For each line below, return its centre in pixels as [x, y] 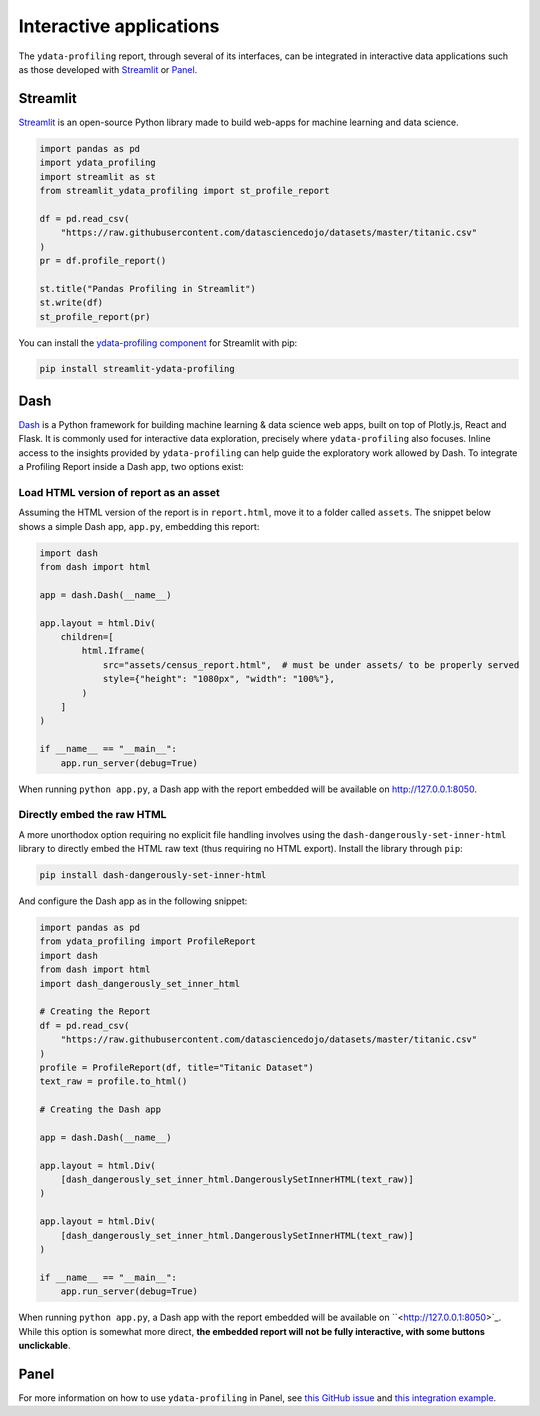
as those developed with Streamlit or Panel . [108, 69]
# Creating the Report [95, 1011]
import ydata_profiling [98, 163]
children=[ [87, 637]
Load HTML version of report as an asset [119, 492]
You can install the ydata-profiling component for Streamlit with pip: [158, 342]
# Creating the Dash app [100, 1109]
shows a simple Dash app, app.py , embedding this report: [139, 526]
